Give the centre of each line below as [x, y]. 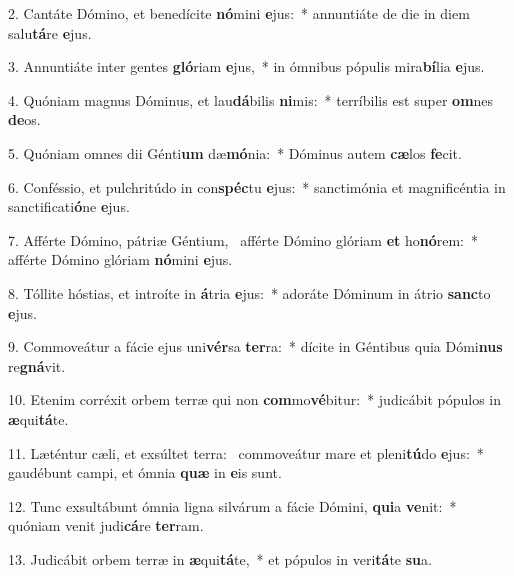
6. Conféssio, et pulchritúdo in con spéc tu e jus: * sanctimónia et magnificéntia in [257, 186]
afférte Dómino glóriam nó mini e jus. [120, 259]
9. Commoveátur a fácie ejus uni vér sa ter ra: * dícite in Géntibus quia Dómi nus [255, 346]
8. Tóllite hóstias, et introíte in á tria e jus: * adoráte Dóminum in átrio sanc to [249, 292]
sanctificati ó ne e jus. [69, 206]
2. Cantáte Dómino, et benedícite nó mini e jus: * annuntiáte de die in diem [239, 13]
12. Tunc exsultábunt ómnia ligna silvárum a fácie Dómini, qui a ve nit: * [232, 505]
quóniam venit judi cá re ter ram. [106, 525]
